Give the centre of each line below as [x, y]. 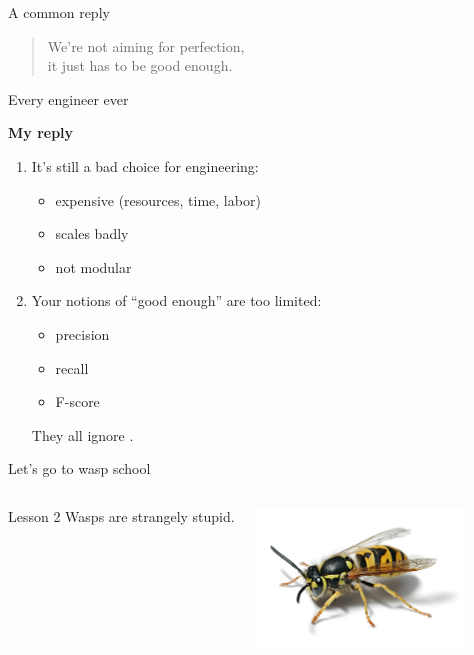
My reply [41, 132]
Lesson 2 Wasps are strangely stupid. [121, 515]
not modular [93, 266]
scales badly [92, 233]
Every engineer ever [68, 98]
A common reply [59, 12]
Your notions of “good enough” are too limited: [176, 300]
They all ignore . [82, 434]
